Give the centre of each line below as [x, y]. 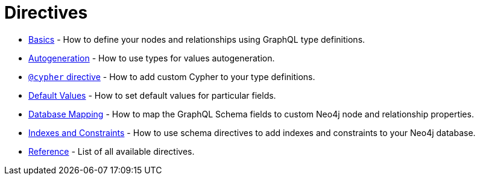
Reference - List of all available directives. [112, 151]
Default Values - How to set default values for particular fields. [152, 95]
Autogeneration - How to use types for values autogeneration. [152, 58]
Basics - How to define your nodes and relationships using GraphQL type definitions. [197, 39]
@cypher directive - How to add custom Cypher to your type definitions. [172, 76]
